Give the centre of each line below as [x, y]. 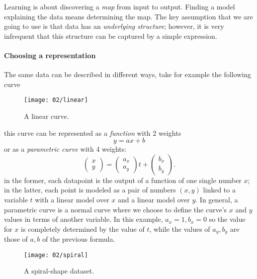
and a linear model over [154, 199]
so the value [227, 219]
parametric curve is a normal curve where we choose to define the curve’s [116, 209]
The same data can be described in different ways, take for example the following [128, 74]
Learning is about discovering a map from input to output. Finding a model [120, 6]
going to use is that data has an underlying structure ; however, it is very [114, 26]
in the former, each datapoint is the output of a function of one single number [123, 180]
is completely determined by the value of [83, 229]
